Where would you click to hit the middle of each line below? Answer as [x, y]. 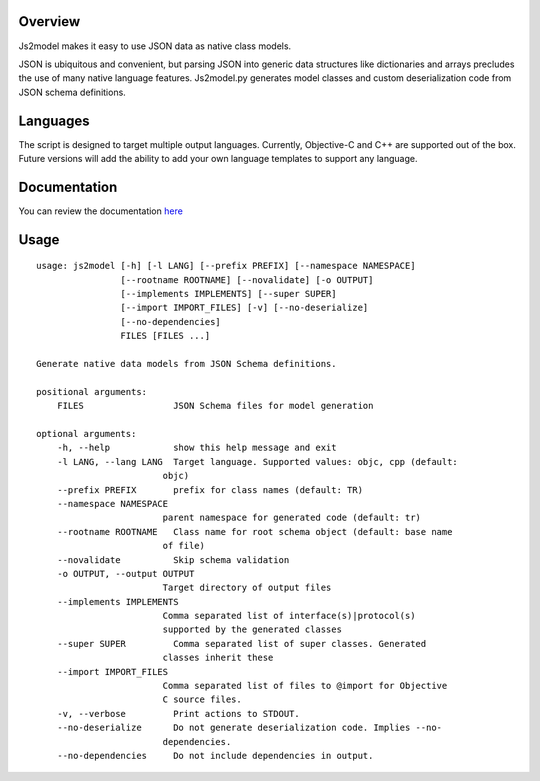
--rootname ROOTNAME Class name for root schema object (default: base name [254, 531]
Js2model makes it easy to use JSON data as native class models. [155, 46]
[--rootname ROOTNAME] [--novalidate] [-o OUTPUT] [247, 279]
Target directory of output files [247, 588]
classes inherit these [218, 658]
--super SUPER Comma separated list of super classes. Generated [241, 643]
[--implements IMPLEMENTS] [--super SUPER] [228, 294]
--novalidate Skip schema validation [173, 559]
